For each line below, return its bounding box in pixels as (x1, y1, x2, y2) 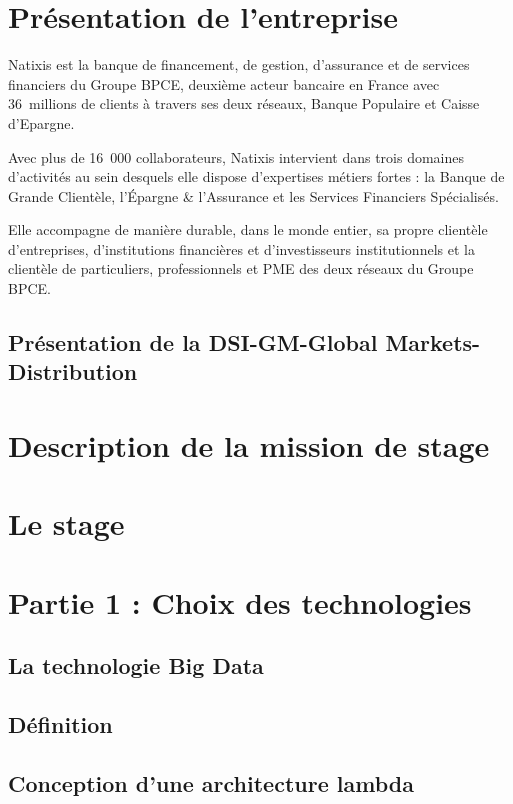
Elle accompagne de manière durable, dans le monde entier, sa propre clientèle (8, 219, 488, 240)
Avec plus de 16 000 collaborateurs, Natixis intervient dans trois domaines (8, 146, 465, 167)
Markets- (385, 327, 481, 358)
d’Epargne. (8, 112, 75, 133)
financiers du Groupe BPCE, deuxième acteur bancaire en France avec (8, 73, 440, 94)
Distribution (8, 356, 138, 387)
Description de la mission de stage (8, 425, 490, 466)
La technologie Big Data (8, 650, 264, 681)
